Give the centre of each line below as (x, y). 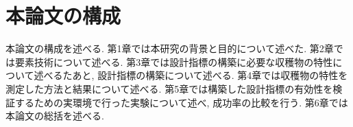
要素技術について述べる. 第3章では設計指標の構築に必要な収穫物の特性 (174, 61)
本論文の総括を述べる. (55, 116)
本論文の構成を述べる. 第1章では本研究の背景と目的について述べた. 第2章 (170, 48)
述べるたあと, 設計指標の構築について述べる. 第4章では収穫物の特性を (191, 75)
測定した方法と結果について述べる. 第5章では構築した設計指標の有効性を (169, 88)
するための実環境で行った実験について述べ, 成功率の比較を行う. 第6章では (181, 102)
